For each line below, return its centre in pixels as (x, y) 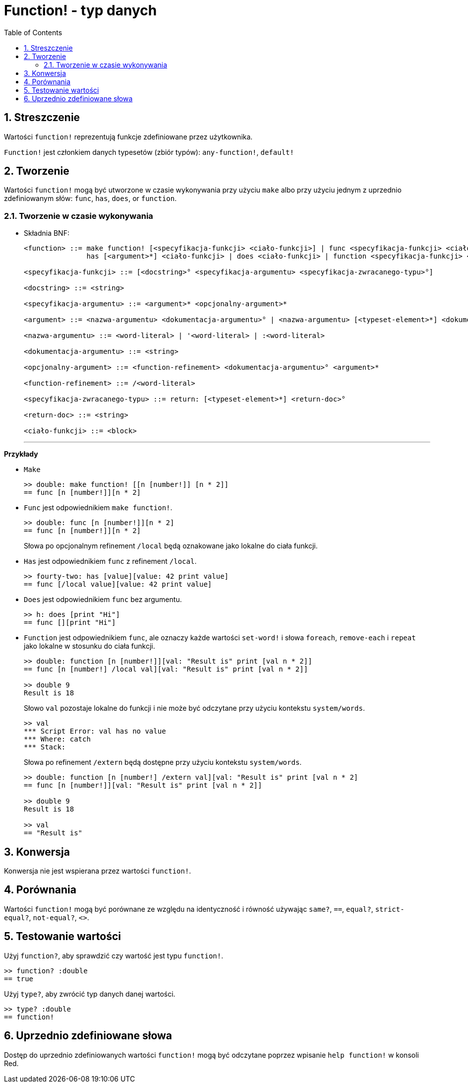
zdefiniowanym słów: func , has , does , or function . (90, 199)
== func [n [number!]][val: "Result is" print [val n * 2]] (143, 785)
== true (19, 979)
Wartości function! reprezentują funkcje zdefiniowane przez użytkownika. (128, 136)
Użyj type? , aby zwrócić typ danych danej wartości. (90, 994)
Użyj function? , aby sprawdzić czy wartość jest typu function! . (114, 955)
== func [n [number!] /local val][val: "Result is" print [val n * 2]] (166, 669)
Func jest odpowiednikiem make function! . (98, 508)
